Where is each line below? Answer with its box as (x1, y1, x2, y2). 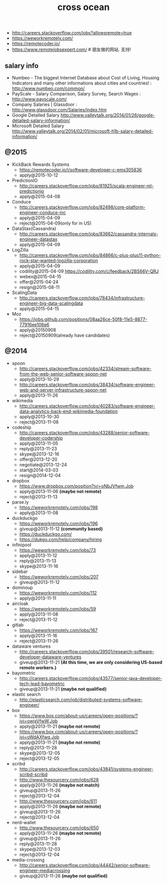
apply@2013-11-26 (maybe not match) (19, 782, 100, 788)
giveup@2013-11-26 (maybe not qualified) (19, 872, 108, 878)
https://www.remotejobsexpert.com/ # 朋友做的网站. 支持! (11, 47, 131, 53)
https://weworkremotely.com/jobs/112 (19, 590, 97, 596)
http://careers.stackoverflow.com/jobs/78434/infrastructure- (19, 294, 145, 301)
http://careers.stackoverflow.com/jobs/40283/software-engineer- (19, 403, 155, 409)
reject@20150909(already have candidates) (19, 332, 110, 338)
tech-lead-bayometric (19, 680, 65, 686)
